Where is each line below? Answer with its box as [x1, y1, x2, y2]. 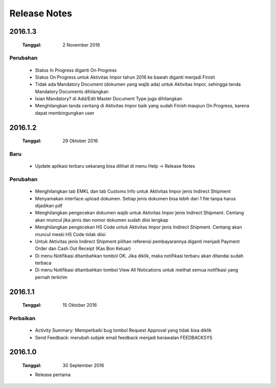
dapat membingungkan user [35, 110, 95, 116]
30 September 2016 [62, 362, 104, 369]
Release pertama [35, 372, 71, 378]
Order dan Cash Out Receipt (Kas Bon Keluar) [35, 245, 131, 252]
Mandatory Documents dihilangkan [35, 88, 109, 95]
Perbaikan [9, 315, 36, 322]
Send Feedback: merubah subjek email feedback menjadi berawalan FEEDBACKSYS [35, 334, 213, 340]
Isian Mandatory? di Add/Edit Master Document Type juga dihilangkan [35, 96, 182, 102]
